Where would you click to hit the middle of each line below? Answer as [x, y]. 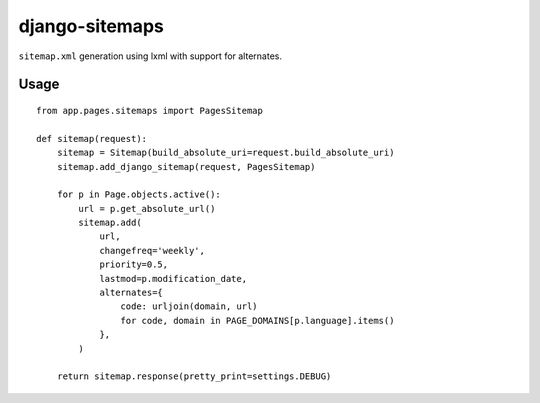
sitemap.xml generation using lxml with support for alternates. [150, 56]
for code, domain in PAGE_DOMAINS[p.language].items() [257, 320]
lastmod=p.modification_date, [173, 278]
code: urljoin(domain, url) [189, 306]
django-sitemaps [91, 26]
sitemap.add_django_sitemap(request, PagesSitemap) [186, 166]
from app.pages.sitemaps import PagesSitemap [150, 110]
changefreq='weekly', [152, 250]
